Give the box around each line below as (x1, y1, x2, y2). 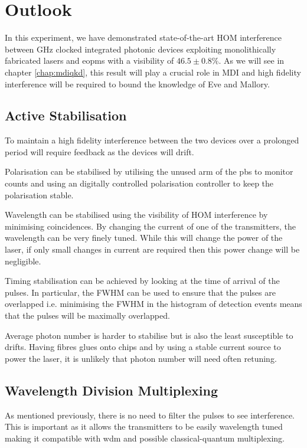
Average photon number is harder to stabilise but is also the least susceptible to (5, 329, 293, 341)
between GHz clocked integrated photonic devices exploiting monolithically (5, 42, 276, 55)
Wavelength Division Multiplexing (5, 381, 218, 399)
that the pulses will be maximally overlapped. (5, 309, 170, 322)
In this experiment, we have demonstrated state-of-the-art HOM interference (5, 31, 282, 44)
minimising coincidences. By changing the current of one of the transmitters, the (5, 220, 296, 232)
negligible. (5, 254, 41, 267)
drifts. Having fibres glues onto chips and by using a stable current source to (5, 341, 281, 353)
